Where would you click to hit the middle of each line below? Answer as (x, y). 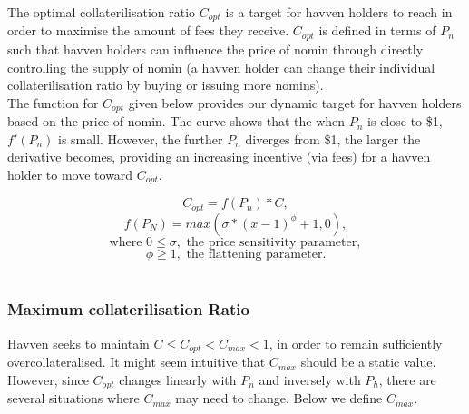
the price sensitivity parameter (272, 242)
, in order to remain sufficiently (356, 343)
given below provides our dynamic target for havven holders (295, 102)
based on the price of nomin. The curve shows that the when (176, 121)
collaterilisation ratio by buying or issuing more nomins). (166, 85)
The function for (53, 102)
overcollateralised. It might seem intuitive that (137, 362)
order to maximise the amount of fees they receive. (148, 30)
